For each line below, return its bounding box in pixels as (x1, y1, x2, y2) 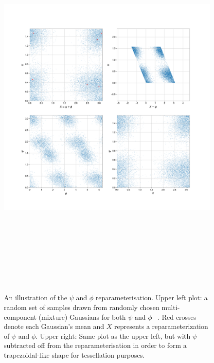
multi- (161, 302, 180, 312)
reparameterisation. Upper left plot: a (95, 292, 208, 303)
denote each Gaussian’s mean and (4, 321, 105, 331)
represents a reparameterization (114, 321, 208, 331)
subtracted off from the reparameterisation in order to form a (4, 340, 187, 350)
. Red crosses (158, 311, 196, 322)
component (4, 311, 36, 322)
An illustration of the (4, 292, 68, 303)
